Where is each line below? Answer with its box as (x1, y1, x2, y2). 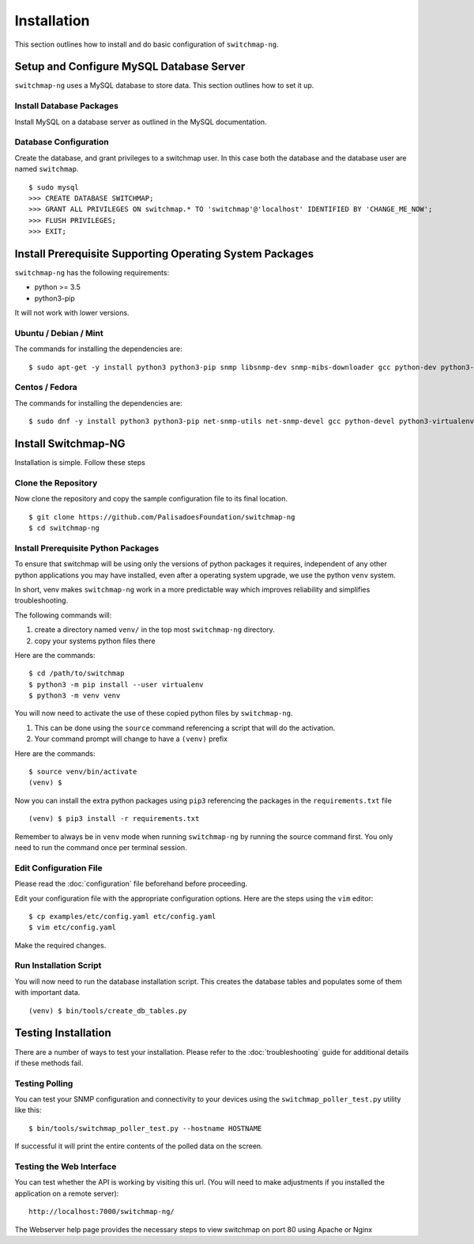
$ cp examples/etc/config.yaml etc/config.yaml (28, 912, 216, 921)
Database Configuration (14, 137, 110, 148)
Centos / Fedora (14, 382, 78, 393)
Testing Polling (14, 1078, 73, 1089)
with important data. (14, 988, 81, 997)
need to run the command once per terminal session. (14, 843, 187, 852)
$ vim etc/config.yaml (28, 923, 117, 932)
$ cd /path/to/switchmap (28, 669, 125, 678)
